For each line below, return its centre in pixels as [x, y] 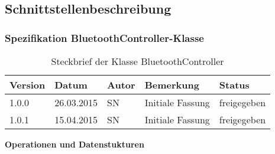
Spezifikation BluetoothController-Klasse [104, 37]
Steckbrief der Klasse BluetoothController [137, 61]
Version [27, 85]
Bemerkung [172, 85]
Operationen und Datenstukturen [75, 144]
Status [234, 85]
